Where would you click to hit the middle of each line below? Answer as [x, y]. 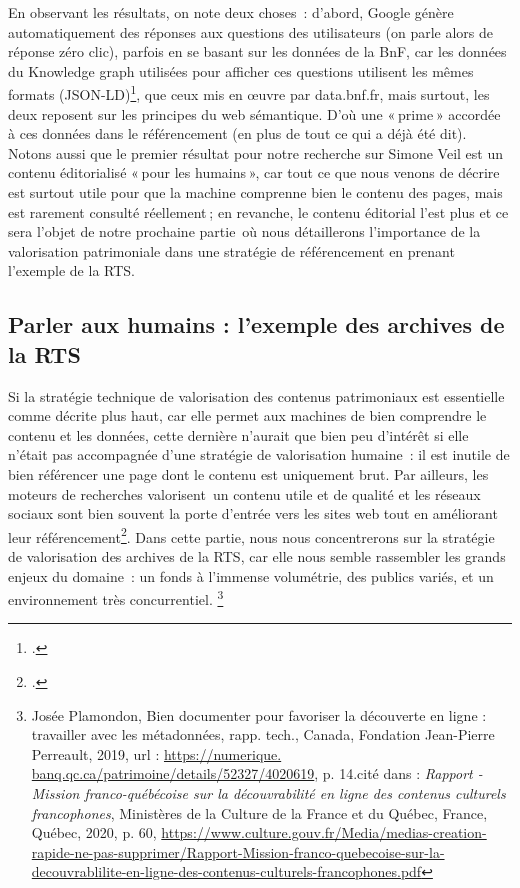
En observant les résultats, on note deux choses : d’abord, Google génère [231, 12]
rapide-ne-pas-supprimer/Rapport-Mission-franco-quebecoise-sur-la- [238, 851]
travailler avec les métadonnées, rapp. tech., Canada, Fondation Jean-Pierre [263, 734]
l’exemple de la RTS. [71, 270]
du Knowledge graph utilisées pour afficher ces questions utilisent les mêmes [241, 70]
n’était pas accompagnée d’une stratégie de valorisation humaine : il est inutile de [259, 454]
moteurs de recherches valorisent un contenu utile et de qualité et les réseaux [244, 493]
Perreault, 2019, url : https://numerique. [156, 753]
